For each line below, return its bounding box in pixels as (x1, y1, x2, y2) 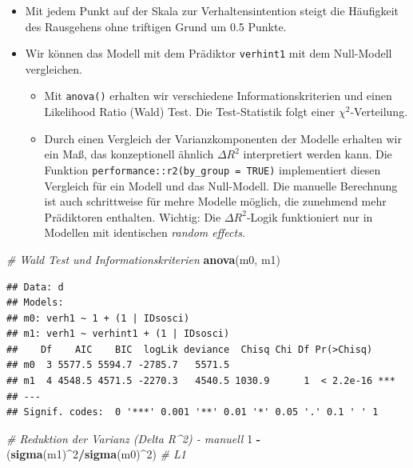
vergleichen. (25, 60, 83, 77)
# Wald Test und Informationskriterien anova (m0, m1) (6, 250, 281, 267)
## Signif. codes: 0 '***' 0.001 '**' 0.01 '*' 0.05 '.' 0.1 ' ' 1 (6, 406, 379, 418)
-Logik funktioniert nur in (246, 208, 373, 225)
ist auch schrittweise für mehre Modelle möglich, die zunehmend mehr (44, 193, 387, 210)
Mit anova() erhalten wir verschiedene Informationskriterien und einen (44, 87, 392, 104)
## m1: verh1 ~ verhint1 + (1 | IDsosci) (6, 328, 230, 340)
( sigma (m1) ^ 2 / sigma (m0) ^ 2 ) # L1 (6, 446, 186, 462)
